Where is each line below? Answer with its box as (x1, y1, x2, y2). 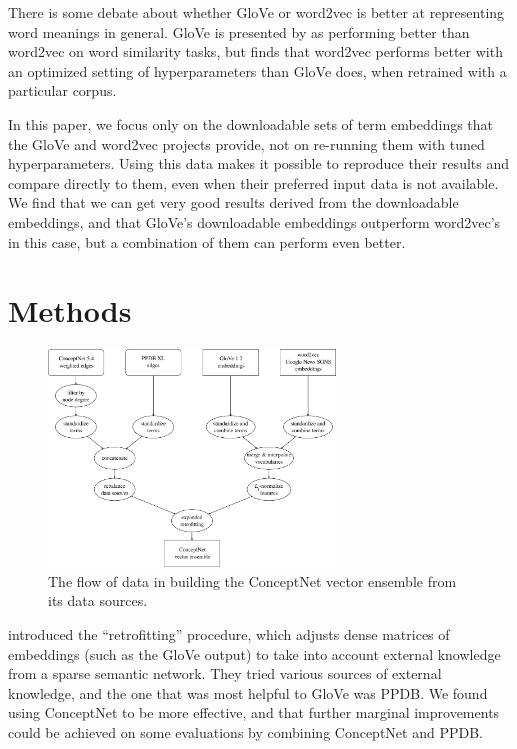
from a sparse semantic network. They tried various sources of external (8, 663, 442, 684)
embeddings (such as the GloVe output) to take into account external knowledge (8, 643, 501, 664)
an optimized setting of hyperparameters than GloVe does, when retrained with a (8, 60, 507, 81)
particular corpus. (8, 80, 117, 101)
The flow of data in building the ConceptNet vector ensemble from (48, 570, 457, 591)
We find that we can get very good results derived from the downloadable (8, 192, 459, 213)
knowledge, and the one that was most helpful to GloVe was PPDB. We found (8, 682, 488, 703)
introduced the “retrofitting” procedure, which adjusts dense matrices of (8, 624, 450, 644)
